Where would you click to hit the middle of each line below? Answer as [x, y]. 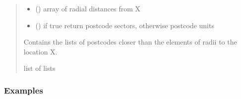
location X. [40, 51]
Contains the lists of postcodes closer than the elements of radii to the [130, 42]
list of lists [39, 68]
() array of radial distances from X [88, 8]
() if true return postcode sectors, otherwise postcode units [125, 25]
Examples [24, 90]
